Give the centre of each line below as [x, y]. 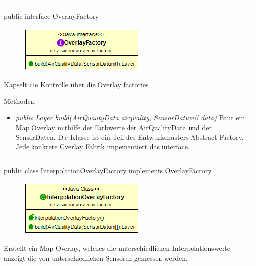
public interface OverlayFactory [51, 16]
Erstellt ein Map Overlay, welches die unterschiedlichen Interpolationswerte [117, 248]
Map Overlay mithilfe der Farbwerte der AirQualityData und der [113, 127]
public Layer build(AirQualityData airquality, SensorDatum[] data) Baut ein [130, 117]
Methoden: [20, 101]
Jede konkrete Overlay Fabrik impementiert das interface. [102, 147]
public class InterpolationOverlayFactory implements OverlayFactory [108, 170]
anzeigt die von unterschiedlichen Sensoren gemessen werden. [96, 257]
